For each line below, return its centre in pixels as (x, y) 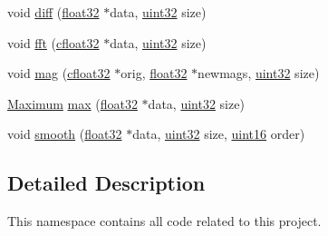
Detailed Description (106, 183)
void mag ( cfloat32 (59, 73)
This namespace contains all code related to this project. (164, 221)
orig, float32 (154, 73)
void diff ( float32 (53, 12)
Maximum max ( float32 (72, 103)
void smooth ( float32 (65, 134)
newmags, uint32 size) (259, 73)
